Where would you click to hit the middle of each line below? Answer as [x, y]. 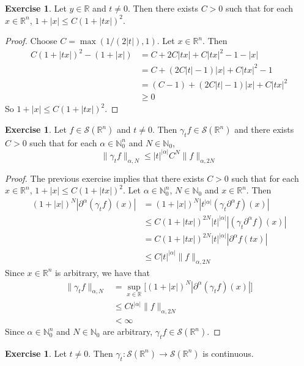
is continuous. [228, 353]
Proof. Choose [31, 41]
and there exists [264, 129]
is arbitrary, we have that [102, 272]
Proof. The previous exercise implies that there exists [105, 178]
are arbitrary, [128, 331]
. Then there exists [163, 8]
